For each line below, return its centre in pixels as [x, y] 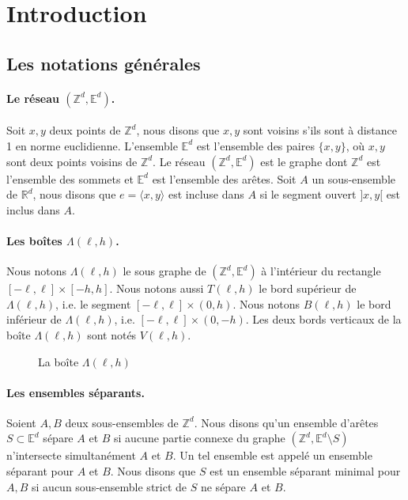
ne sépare [223, 486]
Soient [21, 422]
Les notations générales [104, 63]
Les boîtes [34, 240]
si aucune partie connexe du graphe [200, 438]
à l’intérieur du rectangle [321, 271]
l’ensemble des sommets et [70, 178]
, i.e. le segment [93, 303]
